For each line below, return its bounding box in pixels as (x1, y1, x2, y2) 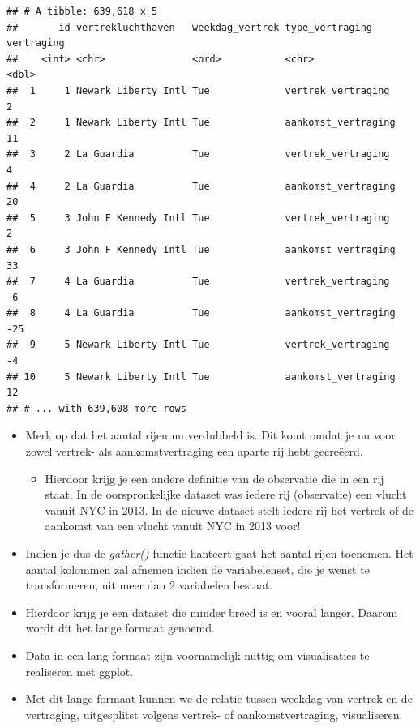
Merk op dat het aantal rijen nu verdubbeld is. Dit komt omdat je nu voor (25, 426, 396, 443)
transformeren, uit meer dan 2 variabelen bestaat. (25, 576, 273, 593)
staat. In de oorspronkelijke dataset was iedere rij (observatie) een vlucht (45, 486, 407, 503)
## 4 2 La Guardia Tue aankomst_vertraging (6, 180, 396, 192)
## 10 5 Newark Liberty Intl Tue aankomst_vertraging (6, 370, 396, 383)
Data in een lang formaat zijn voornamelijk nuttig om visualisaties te (25, 646, 370, 663)
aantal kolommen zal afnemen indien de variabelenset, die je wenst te (25, 560, 370, 577)
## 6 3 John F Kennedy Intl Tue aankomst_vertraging (6, 243, 396, 255)
